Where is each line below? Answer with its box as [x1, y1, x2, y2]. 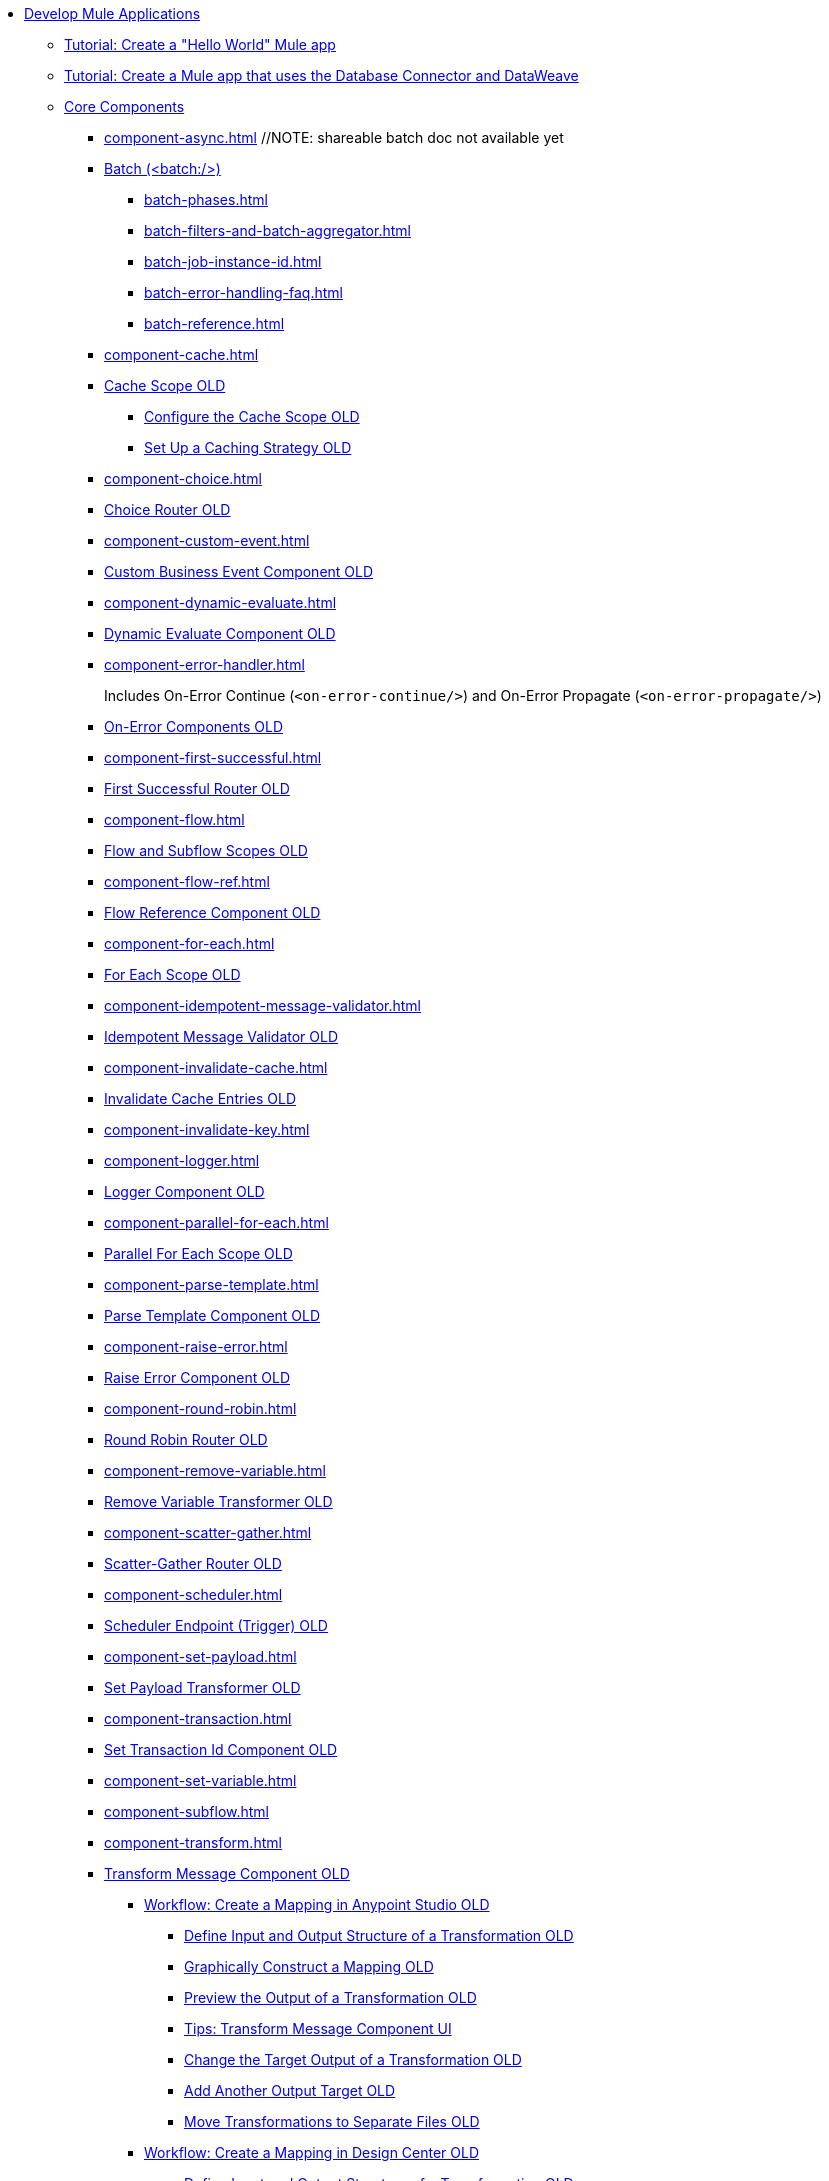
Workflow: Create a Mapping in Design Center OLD [144, 2144, 480, 2161]
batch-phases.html [144, 191, 268, 208]
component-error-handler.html [104, 656, 305, 673]
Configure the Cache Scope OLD [144, 408, 360, 425]
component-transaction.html [104, 1710, 292, 1727]
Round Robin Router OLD [104, 1431, 268, 1448]
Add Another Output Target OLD [184, 2082, 396, 2099]
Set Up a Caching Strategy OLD [144, 439, 352, 456]
